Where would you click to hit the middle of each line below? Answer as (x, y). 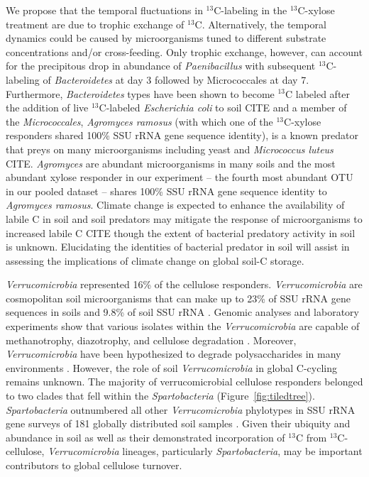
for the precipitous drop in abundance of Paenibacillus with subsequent (161, 66)
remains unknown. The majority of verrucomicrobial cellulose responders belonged (184, 382)
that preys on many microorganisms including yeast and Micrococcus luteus (170, 149)
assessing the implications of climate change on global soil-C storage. (155, 260)
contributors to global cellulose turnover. (94, 465)
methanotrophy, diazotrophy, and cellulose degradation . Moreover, (151, 340)
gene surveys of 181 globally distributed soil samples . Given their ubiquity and (178, 423)
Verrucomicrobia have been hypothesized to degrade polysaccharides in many (174, 354)
